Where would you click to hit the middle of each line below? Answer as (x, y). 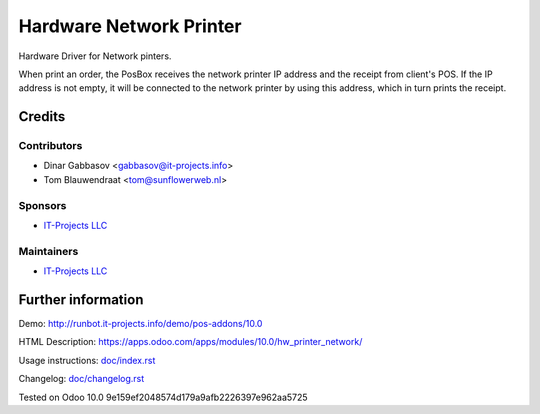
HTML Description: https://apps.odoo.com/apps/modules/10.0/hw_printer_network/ (190, 342)
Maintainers (48, 251)
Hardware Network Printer (130, 26)
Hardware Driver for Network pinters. (95, 56)
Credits (42, 116)
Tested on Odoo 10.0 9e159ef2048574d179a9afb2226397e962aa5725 (163, 397)
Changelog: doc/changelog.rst (81, 379)
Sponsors (42, 205)
